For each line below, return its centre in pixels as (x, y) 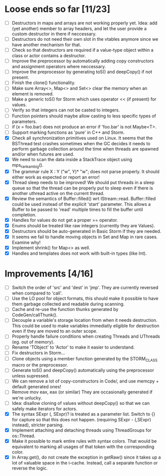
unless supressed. (31, 376)
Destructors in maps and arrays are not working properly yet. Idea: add (84, 23)
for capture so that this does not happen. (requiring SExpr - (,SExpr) (82, 419)
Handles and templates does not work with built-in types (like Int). (79, 253)
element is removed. (33, 94)
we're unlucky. (27, 398)
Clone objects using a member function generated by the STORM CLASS (84, 359)
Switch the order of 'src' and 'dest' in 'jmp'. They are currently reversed (85, 287)
